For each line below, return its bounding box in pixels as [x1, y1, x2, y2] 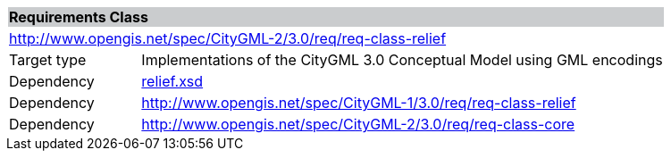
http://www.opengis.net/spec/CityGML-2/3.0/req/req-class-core [141, 115, 575, 133]
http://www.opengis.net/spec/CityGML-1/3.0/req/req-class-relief [141, 94, 576, 112]
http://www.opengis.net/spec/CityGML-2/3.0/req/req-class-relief [9, 29, 447, 47]
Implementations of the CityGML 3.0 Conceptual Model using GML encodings [141, 51, 663, 69]
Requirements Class [9, 8, 148, 26]
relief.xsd [141, 72, 204, 90]
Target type [9, 51, 87, 69]
